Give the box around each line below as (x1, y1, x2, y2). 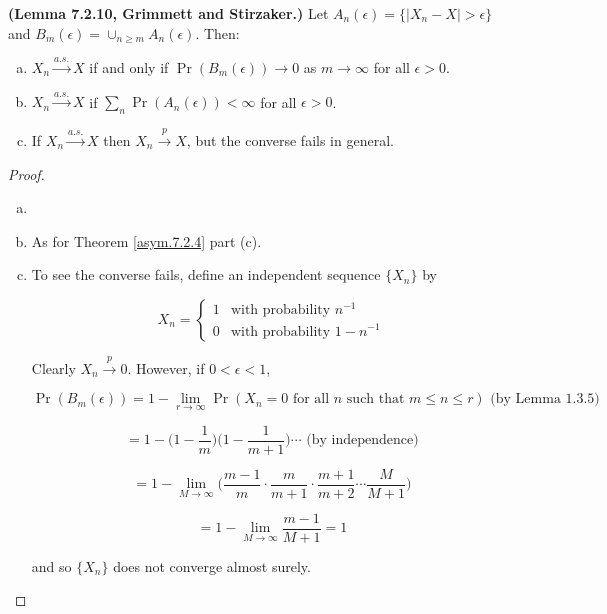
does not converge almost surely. (113, 555, 311, 576)
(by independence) (306, 433, 419, 448)
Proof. (8, 163, 45, 184)
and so (31, 555, 72, 576)
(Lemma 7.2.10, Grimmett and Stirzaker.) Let (8, 3, 329, 23)
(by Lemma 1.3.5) (490, 392, 600, 407)
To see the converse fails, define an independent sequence (31, 264, 381, 285)
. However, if (127, 357, 205, 378)
